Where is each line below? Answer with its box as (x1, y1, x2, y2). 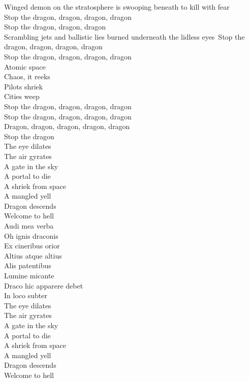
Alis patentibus (4, 260, 51, 271)
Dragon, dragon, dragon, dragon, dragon (4, 121, 130, 132)
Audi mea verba (4, 220, 54, 231)
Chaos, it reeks (4, 71, 50, 82)
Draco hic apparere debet (4, 280, 83, 291)
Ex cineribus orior (4, 240, 60, 251)
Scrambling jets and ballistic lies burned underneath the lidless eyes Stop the (4, 31, 245, 42)
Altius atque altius (4, 250, 62, 261)
